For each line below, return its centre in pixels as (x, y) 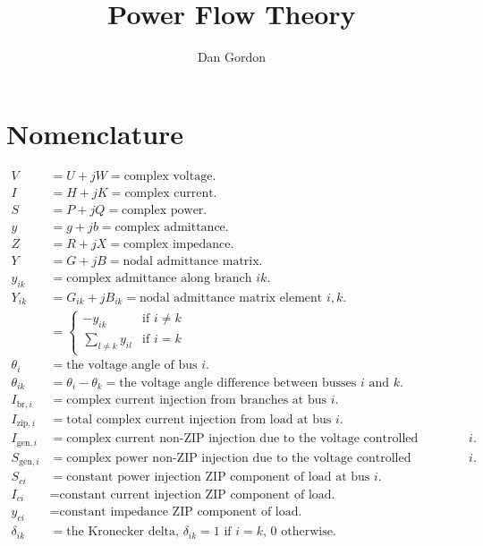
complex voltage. (170, 176)
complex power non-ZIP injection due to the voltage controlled (239, 458)
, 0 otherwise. (300, 532)
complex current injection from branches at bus (197, 401)
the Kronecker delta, (123, 532)
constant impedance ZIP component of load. (181, 512)
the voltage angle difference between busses (238, 383)
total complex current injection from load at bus (199, 419)
